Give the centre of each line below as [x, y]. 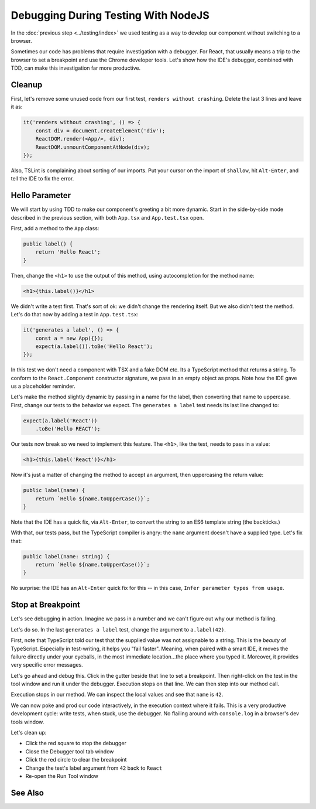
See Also [27, 793]
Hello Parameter [41, 195]
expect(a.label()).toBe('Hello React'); [94, 346]
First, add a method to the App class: [55, 228]
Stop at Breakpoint [45, 605]
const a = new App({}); [69, 338]
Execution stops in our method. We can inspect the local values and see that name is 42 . [117, 695]
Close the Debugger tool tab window [70, 751]
